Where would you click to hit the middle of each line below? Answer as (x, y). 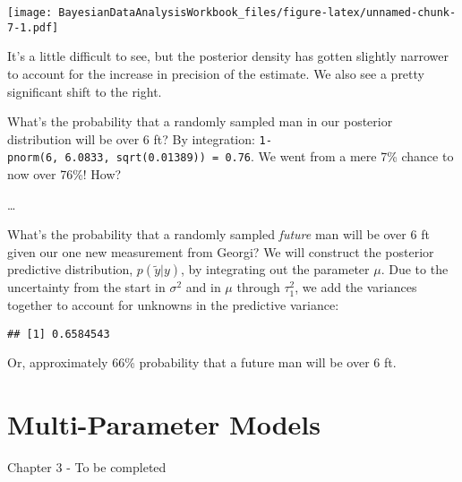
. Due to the (415, 269)
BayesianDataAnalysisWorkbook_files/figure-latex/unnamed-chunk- (257, 13)
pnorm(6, (33, 158)
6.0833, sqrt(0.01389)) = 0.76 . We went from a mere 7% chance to (259, 156)
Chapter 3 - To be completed (87, 466)
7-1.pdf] (33, 27)
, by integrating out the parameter (275, 269)
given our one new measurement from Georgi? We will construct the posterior (221, 251)
